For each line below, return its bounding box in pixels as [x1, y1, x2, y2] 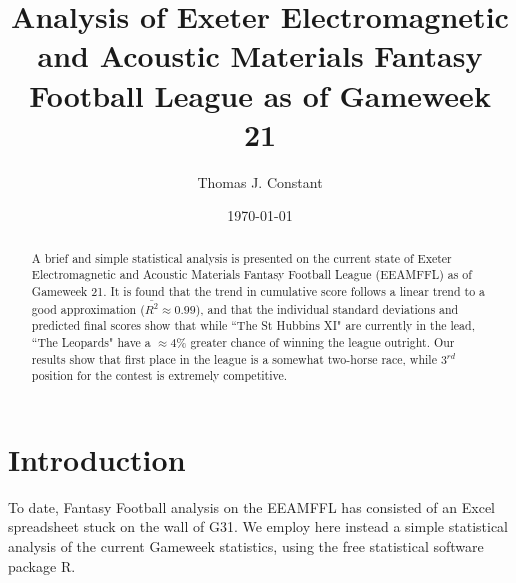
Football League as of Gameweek [29, 74, 491, 115]
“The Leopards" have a [31, 333, 151, 350]
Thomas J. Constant [197, 171, 323, 192]
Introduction [8, 438, 186, 479]
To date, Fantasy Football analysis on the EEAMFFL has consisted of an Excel [8, 496, 495, 517]
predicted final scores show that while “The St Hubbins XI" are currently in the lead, [31, 317, 475, 334]
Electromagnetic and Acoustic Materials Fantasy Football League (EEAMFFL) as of [31, 266, 472, 283]
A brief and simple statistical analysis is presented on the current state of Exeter [31, 249, 452, 266]
